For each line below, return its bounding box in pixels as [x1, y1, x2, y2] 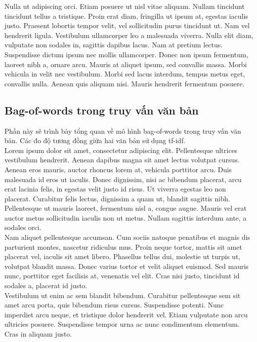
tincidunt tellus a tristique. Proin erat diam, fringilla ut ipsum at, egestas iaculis [4, 10, 248, 21]
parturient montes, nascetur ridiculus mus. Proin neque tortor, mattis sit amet [4, 241, 242, 252]
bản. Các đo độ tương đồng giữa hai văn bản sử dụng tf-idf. [4, 135, 186, 146]
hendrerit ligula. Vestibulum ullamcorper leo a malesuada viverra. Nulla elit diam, [4, 30, 254, 40]
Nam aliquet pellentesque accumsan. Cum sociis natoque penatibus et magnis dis [4, 232, 251, 242]
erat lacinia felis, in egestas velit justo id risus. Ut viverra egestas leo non [4, 184, 226, 194]
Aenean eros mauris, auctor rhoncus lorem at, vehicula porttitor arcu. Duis [4, 164, 232, 174]
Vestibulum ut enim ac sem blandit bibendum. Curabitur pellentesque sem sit [4, 290, 241, 300]
